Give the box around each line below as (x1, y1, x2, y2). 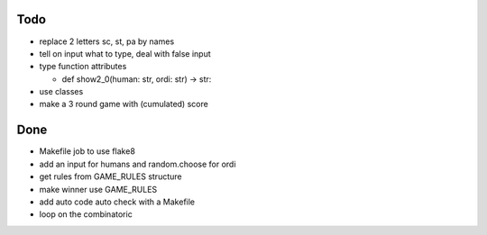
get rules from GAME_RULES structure (39, 171, 182, 182)
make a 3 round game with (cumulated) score (39, 99, 209, 110)
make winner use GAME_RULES (39, 184, 158, 194)
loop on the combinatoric (39, 209, 133, 220)
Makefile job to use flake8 (39, 146, 135, 157)
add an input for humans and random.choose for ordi (39, 158, 236, 169)
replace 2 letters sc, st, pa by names (39, 36, 175, 47)
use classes (39, 86, 84, 97)
